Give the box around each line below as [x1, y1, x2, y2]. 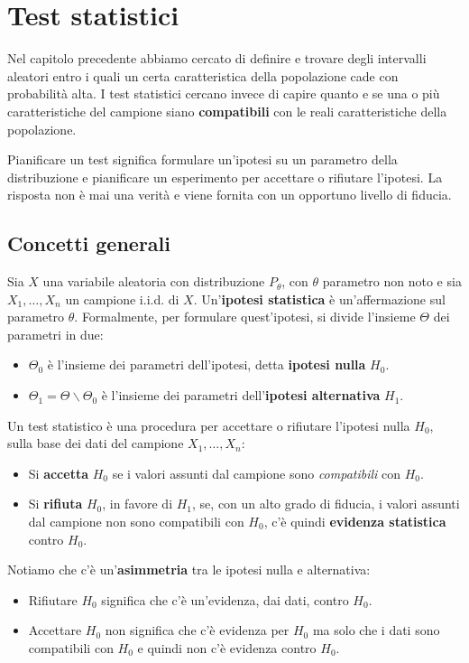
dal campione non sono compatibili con [28, 512, 244, 531]
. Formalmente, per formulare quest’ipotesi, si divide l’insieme [74, 307, 416, 326]
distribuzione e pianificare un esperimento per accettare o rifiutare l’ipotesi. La [7, 167, 443, 186]
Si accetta [28, 463, 88, 482]
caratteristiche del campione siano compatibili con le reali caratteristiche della [7, 101, 447, 120]
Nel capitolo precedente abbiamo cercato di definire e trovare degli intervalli [7, 49, 427, 68]
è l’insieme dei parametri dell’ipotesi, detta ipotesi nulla [47, 355, 366, 374]
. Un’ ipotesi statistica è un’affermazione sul [193, 289, 446, 308]
